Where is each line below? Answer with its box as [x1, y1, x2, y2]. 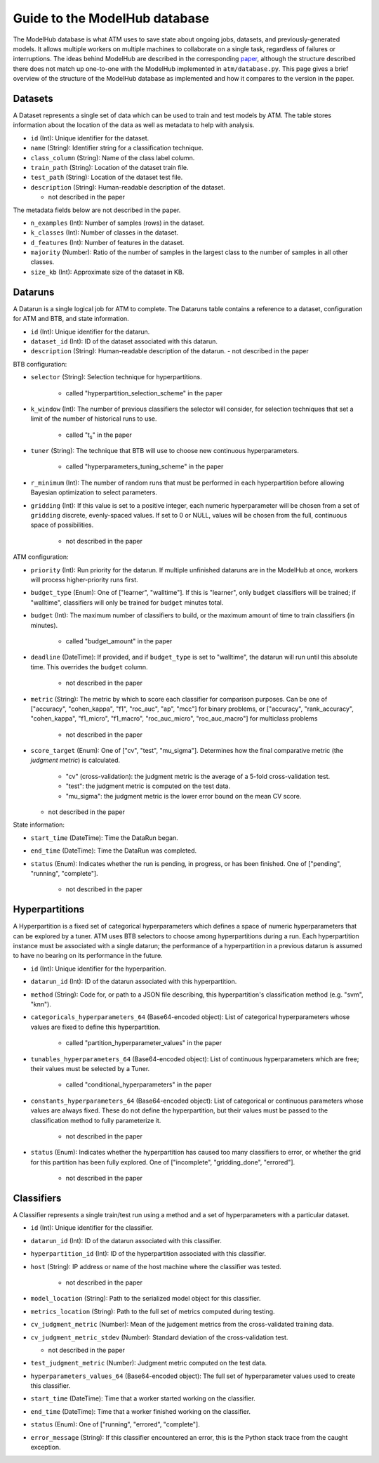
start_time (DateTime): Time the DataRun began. [30, 833, 178, 842]
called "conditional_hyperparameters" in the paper [65, 1080, 212, 1089]
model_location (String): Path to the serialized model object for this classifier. [30, 1294, 261, 1303]
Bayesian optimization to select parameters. [30, 488, 158, 497]
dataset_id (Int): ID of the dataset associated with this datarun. [30, 337, 218, 346]
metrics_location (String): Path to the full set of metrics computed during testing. [30, 1307, 275, 1316]
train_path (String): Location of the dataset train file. [30, 163, 189, 171]
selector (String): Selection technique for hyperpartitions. [30, 373, 203, 381]
